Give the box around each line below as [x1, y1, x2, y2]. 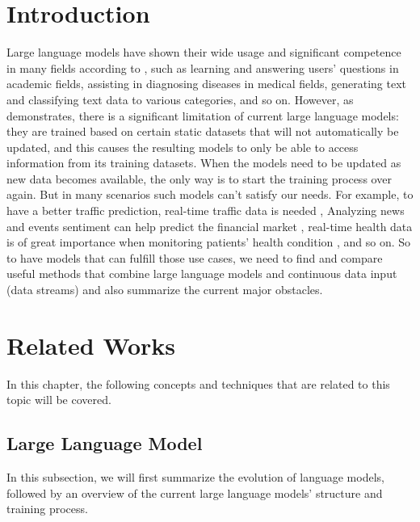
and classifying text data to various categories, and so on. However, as [6, 91, 354, 107]
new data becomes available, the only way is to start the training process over [6, 170, 392, 187]
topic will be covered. [6, 391, 111, 408]
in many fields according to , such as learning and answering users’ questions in [6, 59, 399, 76]
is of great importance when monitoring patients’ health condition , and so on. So [6, 234, 411, 250]
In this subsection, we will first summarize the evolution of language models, [6, 469, 384, 486]
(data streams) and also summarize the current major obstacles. [6, 281, 323, 298]
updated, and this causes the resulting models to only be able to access [6, 138, 359, 155]
